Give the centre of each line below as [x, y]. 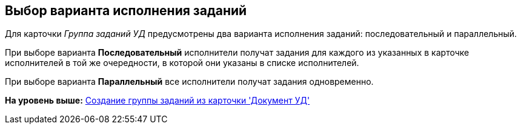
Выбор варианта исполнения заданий [126, 11]
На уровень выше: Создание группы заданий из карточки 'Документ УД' [158, 101]
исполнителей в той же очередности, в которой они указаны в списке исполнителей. [182, 63]
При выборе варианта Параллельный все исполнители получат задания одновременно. [189, 82]
